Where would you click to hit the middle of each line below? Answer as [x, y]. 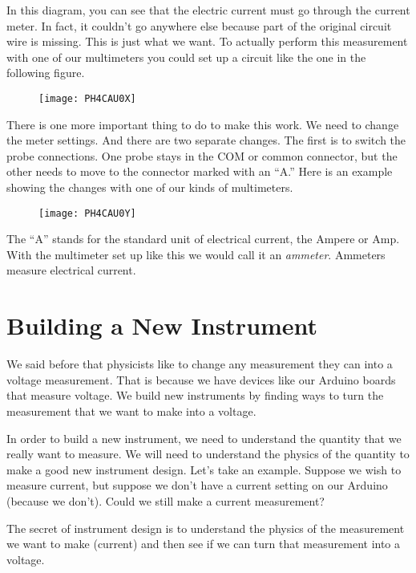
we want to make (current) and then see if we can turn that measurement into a [204, 544]
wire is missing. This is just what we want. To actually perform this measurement [207, 41]
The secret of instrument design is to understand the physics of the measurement [206, 528]
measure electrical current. [71, 270]
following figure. [46, 73]
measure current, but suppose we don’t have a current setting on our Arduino [197, 485]
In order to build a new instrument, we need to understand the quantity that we [204, 438]
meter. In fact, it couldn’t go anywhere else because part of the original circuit [199, 25]
